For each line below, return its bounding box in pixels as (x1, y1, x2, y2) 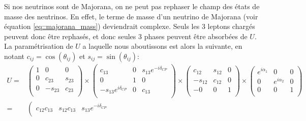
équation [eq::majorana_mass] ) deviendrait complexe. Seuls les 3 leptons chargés (4, 21, 255, 32)
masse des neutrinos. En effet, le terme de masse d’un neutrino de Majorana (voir (4, 11, 258, 21)
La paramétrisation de (4, 41, 73, 51)
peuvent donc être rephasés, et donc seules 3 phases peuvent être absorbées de (4, 31, 248, 41)
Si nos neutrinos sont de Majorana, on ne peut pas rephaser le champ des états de (4, 1, 260, 11)
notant (4, 50, 25, 61)
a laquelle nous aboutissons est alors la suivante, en (82, 41, 242, 51)
